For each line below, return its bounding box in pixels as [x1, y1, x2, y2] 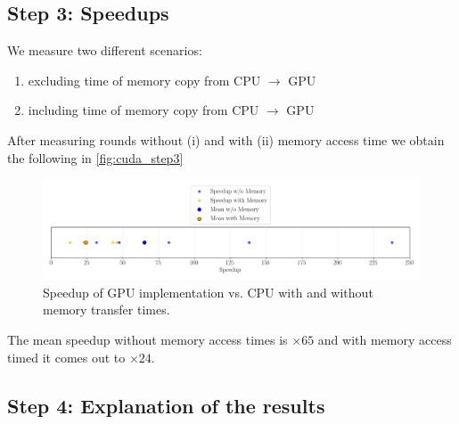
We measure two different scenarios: [7, 41, 202, 60]
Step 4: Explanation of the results [7, 391, 325, 419]
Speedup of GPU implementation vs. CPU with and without [43, 282, 373, 301]
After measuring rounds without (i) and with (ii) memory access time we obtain [7, 130, 445, 149]
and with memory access [317, 330, 452, 348]
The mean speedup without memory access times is [7, 330, 288, 348]
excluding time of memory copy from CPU [28, 70, 261, 89]
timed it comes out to [7, 347, 126, 366]
